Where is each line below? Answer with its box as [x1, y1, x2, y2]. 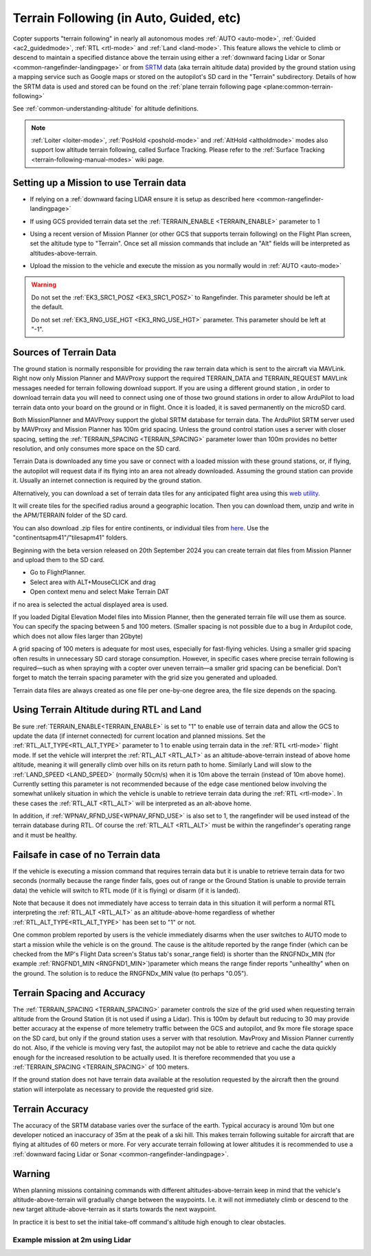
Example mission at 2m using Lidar [12, 1235, 132, 1244]
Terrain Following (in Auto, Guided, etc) [12, 10, 241, 25]
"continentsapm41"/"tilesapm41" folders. [12, 533, 128, 542]
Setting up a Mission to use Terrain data [12, 177, 187, 188]
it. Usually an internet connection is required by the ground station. [12, 476, 202, 484]
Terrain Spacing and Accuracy [12, 987, 146, 999]
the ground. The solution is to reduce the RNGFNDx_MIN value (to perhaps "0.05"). [12, 969, 249, 977]
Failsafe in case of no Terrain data [12, 849, 161, 860]
